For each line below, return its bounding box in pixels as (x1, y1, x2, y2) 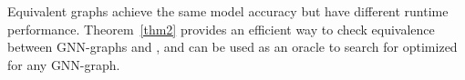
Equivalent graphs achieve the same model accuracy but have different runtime (7, 2, 449, 20)
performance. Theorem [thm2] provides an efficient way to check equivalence (7, 19, 435, 38)
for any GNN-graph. (7, 55, 120, 74)
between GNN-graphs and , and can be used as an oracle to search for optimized (7, 37, 458, 56)
